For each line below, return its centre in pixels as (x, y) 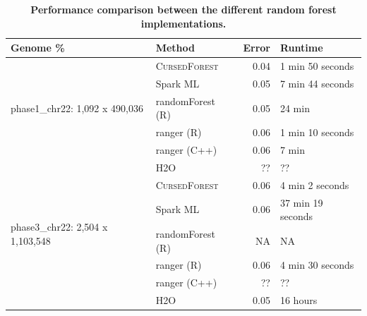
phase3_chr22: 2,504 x (59, 227)
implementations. (183, 23)
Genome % (38, 48)
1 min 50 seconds (317, 66)
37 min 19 (301, 202)
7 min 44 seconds (317, 83)
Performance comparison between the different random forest (183, 9)
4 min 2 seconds (314, 184)
